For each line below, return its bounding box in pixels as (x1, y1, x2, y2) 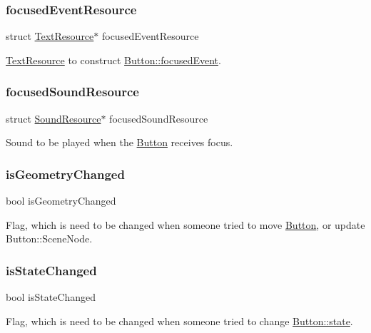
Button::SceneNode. (6, 231, 93, 246)
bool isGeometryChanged (6, 193, 116, 208)
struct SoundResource (6, 111, 101, 125)
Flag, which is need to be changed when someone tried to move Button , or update (6, 217, 365, 232)
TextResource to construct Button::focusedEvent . (6, 52, 221, 67)
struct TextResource (6, 29, 94, 43)
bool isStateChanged (6, 290, 96, 304)
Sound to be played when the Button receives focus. (6, 135, 233, 150)
